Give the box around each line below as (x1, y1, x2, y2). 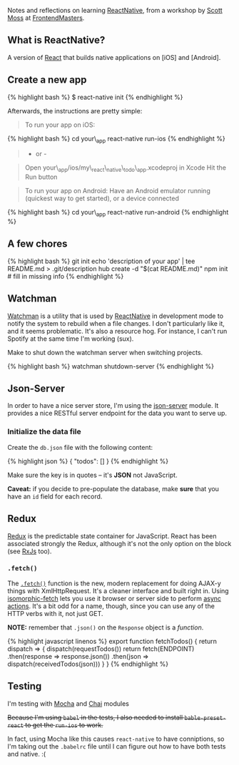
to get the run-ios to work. (24, 720, 103, 729)
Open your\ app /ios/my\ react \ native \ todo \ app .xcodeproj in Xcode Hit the (24, 163, 227, 174)
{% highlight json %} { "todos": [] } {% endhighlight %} (7, 456, 169, 466)
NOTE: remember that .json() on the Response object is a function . (7, 623, 204, 632)
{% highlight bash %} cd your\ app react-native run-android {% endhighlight (7, 208, 229, 218)
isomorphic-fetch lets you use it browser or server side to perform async (7, 594, 222, 602)
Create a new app (7, 74, 87, 86)
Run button (24, 173, 58, 181)
